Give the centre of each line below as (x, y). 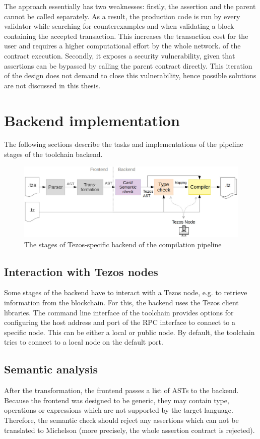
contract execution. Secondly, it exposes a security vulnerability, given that (120, 55)
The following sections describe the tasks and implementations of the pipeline (124, 144)
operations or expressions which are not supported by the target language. (119, 410)
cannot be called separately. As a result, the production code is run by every (122, 16)
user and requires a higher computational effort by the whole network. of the (122, 46)
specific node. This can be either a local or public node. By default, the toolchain (129, 332)
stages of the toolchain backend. (53, 154)
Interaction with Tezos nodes (81, 271)
